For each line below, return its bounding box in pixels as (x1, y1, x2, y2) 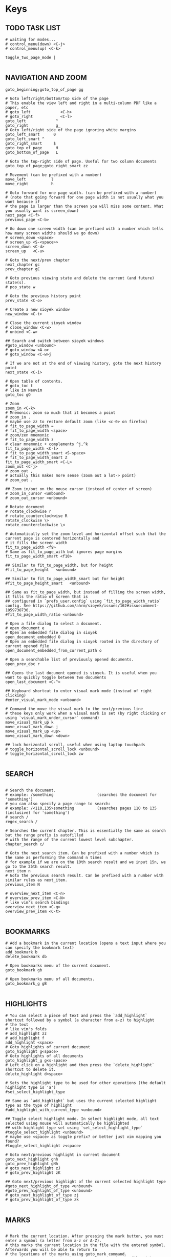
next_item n (5, 868, 31, 873)
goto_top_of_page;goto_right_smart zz (5, 163, 88, 168)
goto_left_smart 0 (5, 132, 56, 137)
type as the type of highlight (5, 1103, 72, 1108)
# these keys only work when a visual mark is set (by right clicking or (5, 711, 166, 716)
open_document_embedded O (5, 634, 60, 640)
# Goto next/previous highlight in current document (5, 1152, 120, 1158)
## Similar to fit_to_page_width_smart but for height (5, 576, 125, 581)
